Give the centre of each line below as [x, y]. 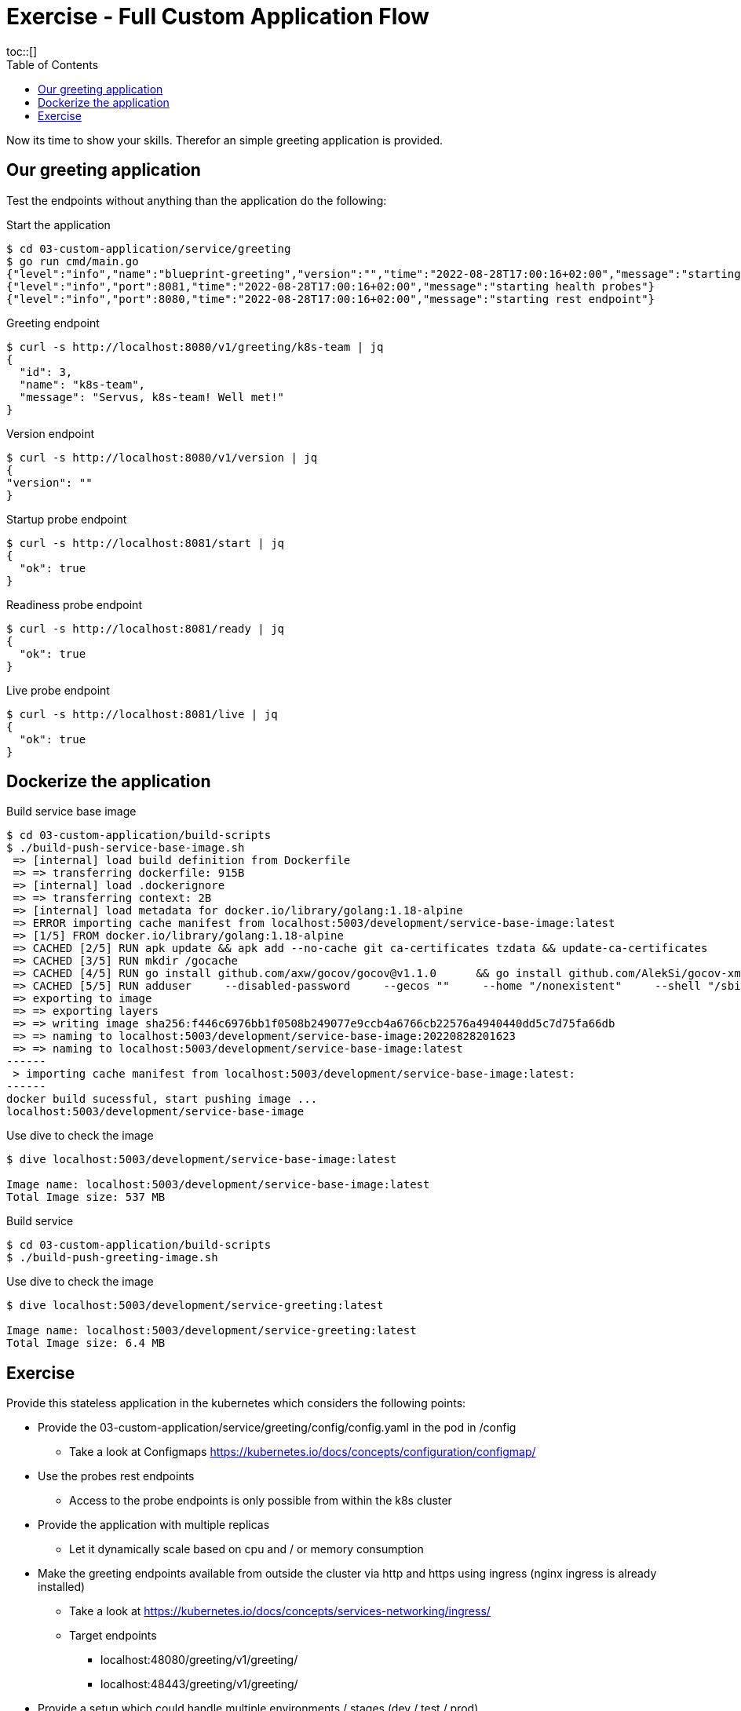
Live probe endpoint [58, 690]
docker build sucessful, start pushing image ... [162, 1099]
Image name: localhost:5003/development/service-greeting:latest [212, 1331]
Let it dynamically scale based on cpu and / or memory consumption [246, 1549]
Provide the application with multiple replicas [154, 1525]
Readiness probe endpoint [74, 604]
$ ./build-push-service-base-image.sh [126, 848]
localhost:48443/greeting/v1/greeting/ [199, 1684]
